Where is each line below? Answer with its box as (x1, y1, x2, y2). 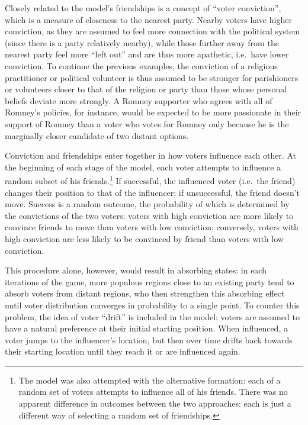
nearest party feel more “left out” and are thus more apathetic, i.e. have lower (5, 48, 289, 60)
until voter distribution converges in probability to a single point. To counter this (5, 298, 300, 311)
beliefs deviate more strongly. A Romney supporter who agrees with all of (5, 94, 272, 107)
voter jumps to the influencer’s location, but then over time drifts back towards (5, 333, 293, 346)
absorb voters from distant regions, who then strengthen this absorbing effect (5, 287, 285, 300)
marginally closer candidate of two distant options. (5, 129, 189, 141)
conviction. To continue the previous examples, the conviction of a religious (5, 59, 278, 72)
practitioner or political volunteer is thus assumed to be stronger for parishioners (5, 71, 299, 83)
